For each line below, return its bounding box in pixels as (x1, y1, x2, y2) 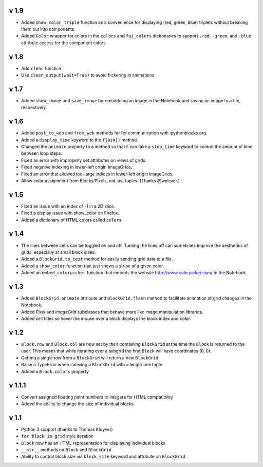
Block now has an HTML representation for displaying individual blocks (21, 440, 166, 446)
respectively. (21, 105, 47, 111)
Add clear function (21, 65, 62, 71)
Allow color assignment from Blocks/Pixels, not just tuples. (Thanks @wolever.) (21, 178, 180, 184)
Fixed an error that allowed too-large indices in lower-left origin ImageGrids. (21, 171, 174, 177)
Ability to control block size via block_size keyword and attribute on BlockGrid (21, 453, 186, 460)
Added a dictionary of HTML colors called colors (21, 217, 122, 223)
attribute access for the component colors (21, 39, 106, 46)
